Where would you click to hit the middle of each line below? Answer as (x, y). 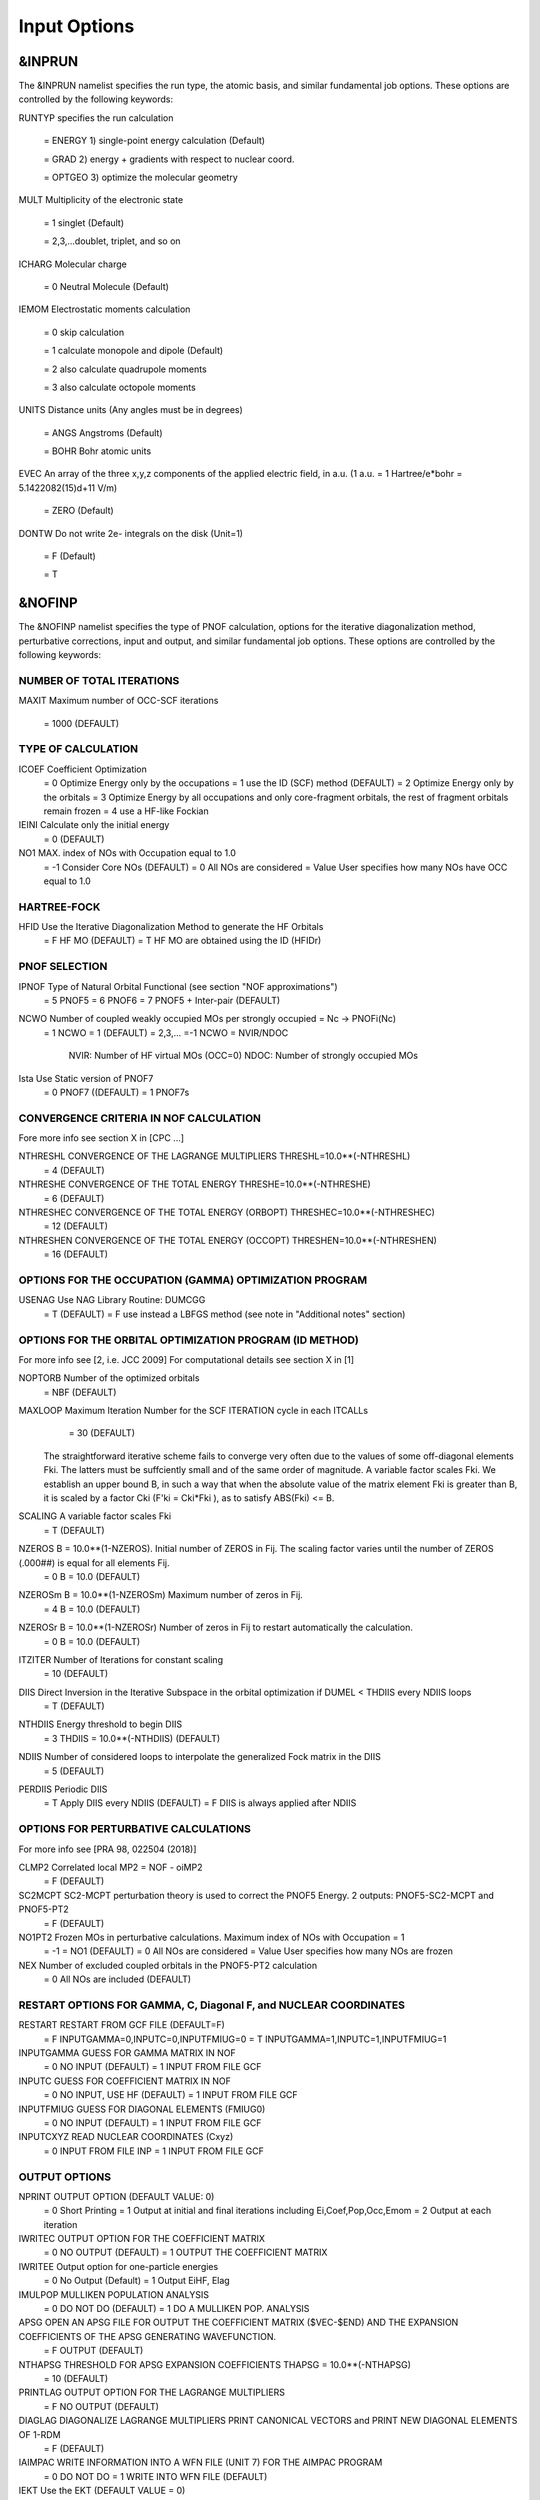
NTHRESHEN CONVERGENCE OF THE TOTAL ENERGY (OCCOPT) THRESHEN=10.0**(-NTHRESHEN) (227, 1240)
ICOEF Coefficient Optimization (82, 769)
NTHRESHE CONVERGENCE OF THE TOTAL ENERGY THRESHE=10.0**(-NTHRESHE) (195, 1184)
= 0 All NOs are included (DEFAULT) (117, 1979)
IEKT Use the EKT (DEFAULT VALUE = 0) (102, 2491)
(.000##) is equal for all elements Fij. (94, 1562)
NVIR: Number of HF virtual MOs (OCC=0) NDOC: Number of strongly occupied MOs (243, 1056)
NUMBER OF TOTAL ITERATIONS (99, 680)
